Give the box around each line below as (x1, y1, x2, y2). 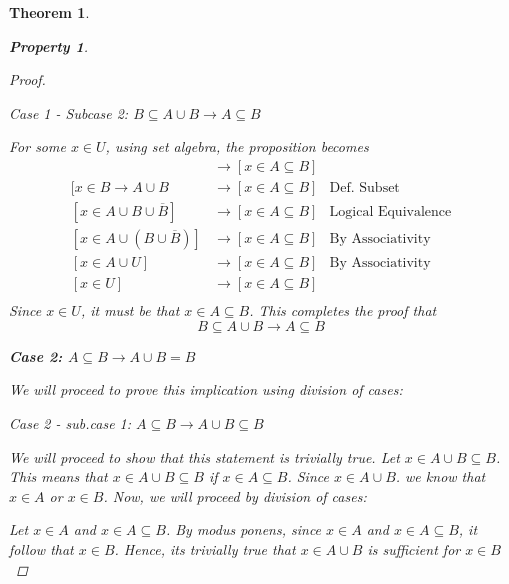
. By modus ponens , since (165, 519, 322, 540)
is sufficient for (367, 538, 461, 559)
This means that (9, 466, 108, 487)
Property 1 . (9, 35, 89, 56)
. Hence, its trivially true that (114, 538, 296, 559)
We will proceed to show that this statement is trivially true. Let (9, 446, 400, 467)
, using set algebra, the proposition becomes (105, 136, 369, 157)
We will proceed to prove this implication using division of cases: (9, 379, 403, 400)
